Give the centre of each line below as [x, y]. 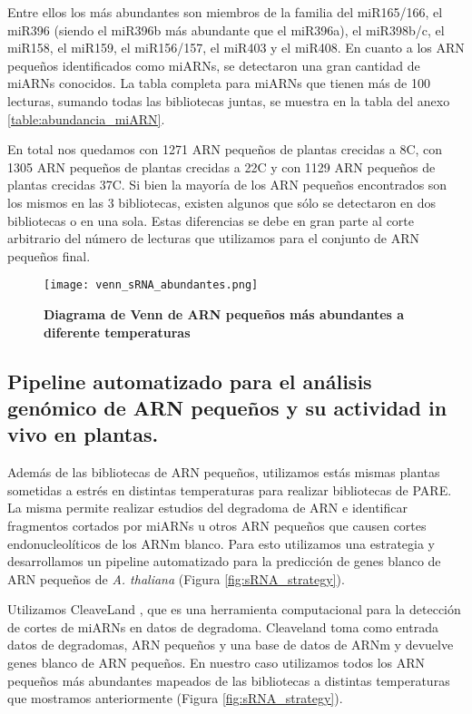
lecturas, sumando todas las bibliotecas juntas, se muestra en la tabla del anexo [229, 100]
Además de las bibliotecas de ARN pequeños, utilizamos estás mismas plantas [224, 472]
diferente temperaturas [117, 332]
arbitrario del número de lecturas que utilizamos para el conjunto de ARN [214, 238]
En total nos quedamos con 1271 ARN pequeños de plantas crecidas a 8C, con [225, 149]
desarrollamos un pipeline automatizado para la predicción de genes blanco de [224, 561]
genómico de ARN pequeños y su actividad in [227, 407]
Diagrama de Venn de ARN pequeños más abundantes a [224, 313]
